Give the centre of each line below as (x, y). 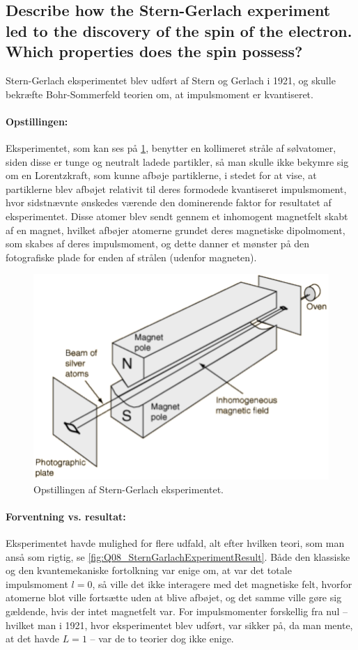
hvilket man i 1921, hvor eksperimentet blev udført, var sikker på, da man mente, (179, 625)
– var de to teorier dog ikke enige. (162, 639)
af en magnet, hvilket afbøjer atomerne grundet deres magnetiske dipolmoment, (176, 230)
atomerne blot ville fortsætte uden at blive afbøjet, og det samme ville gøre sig (174, 597)
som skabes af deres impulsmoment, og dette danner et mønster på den (158, 243)
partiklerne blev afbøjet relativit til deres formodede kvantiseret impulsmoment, (176, 188)
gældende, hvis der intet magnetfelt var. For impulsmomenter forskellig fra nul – (177, 611)
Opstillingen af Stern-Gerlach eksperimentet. (129, 489)
